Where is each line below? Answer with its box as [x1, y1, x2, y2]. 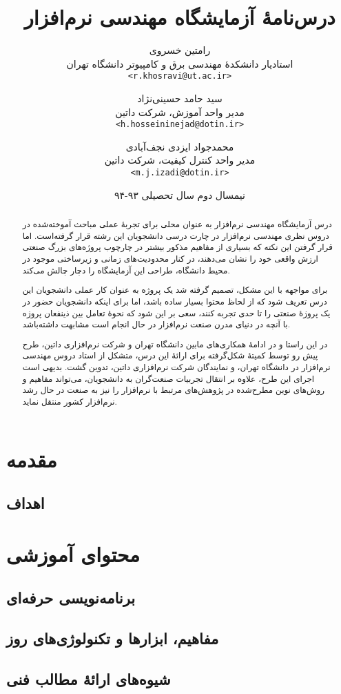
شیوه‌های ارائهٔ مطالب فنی [6, 668, 171, 689]
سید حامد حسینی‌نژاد [137, 90, 223, 105]
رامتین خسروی [149, 43, 211, 57]
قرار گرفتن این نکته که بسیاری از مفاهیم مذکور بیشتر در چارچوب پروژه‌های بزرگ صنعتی [22, 241, 333, 253]
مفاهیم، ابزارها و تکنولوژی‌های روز [6, 628, 219, 649]
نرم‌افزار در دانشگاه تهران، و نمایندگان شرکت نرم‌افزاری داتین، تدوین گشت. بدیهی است [22, 361, 331, 373]
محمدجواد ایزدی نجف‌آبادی [125, 139, 234, 153]
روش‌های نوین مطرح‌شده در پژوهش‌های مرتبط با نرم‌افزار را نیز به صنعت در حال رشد [22, 384, 325, 396]
